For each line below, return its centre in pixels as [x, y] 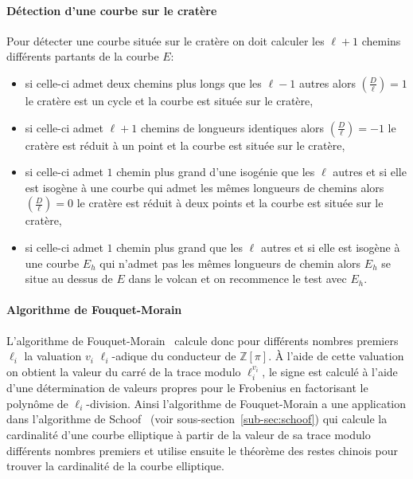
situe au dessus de [69, 279]
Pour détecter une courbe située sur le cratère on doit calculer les [166, 40]
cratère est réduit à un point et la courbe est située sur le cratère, [185, 145]
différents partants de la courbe [83, 56]
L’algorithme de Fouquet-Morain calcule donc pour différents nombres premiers [203, 340]
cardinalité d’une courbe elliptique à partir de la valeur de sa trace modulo [189, 434]
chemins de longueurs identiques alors [232, 127]
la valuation [53, 356]
